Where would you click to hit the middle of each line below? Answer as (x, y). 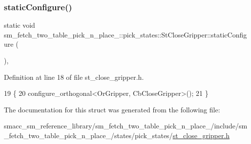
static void (20, 25)
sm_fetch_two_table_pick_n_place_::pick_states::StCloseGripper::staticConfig (125, 34)
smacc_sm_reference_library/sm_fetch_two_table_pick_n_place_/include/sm (126, 126)
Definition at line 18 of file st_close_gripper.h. (74, 77)
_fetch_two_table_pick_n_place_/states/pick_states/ (88, 135)
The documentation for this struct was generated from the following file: (112, 109)
